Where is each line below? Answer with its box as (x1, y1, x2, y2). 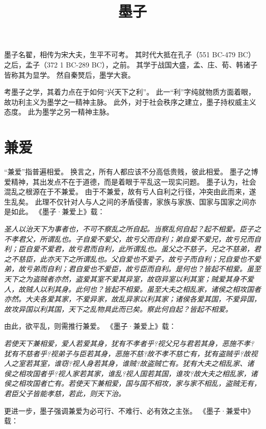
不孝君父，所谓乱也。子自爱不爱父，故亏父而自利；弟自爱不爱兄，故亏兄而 (4, 233, 254, 244)
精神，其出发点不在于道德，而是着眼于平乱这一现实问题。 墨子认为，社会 (11, 176, 256, 187)
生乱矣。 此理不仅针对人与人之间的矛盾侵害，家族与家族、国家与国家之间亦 (4, 196, 256, 207)
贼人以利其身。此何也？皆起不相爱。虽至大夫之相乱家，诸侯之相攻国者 (25, 283, 261, 294)
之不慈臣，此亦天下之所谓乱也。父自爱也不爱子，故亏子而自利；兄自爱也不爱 (4, 253, 261, 264)
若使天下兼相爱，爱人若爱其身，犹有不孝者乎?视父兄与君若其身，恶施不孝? (4, 337, 254, 348)
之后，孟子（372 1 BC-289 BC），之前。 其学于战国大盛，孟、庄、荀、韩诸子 (4, 59, 258, 70)
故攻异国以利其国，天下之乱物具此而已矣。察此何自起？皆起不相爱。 (4, 303, 232, 314)
